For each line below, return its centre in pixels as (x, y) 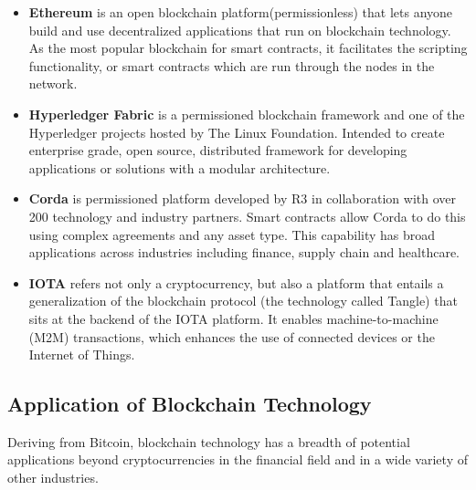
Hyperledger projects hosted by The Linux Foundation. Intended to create (237, 132)
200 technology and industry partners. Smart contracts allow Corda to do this (247, 216)
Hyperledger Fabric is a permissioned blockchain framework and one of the (247, 114)
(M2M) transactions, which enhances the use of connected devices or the (232, 336)
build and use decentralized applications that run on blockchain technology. (240, 30)
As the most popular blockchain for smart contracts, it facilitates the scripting (248, 48)
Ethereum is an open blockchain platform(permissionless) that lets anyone (241, 12)
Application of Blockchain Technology (190, 404)
